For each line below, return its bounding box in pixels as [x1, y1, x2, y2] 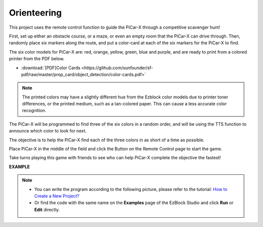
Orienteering [9, 7, 62, 18]
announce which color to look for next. [9, 128, 87, 134]
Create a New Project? [34, 193, 80, 199]
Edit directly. [34, 207, 60, 212]
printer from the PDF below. [9, 56, 65, 62]
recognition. [22, 108, 46, 113]
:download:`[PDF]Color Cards [21, 65, 80, 71]
